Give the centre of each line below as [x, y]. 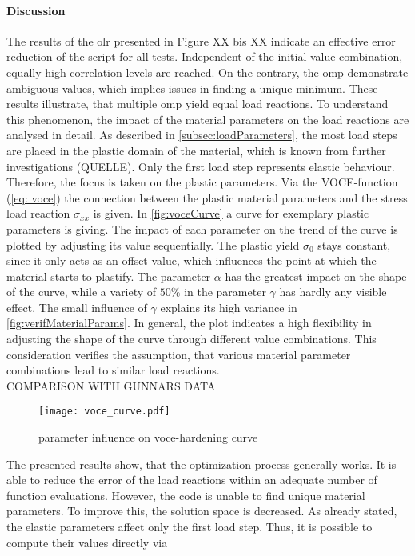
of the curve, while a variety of [82, 292]
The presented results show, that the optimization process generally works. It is [202, 464]
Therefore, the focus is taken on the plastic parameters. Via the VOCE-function [202, 182]
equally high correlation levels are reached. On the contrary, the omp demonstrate [207, 72]
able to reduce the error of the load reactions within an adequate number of [192, 480]
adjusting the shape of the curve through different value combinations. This [192, 339]
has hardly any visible [333, 292]
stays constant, [354, 244]
